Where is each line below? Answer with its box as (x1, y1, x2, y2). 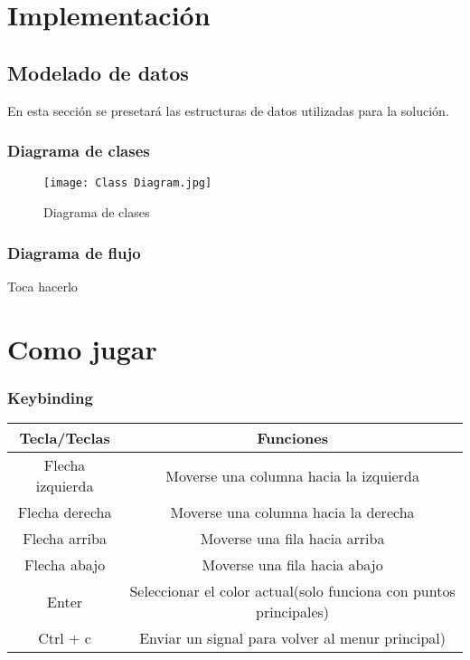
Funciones (257, 427, 329, 449)
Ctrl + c (38, 627, 91, 649)
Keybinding (7, 386, 93, 408)
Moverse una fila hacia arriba (200, 528, 385, 550)
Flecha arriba (23, 528, 107, 550)
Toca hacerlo (7, 276, 78, 295)
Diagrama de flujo (7, 241, 141, 263)
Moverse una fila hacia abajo (202, 554, 383, 576)
